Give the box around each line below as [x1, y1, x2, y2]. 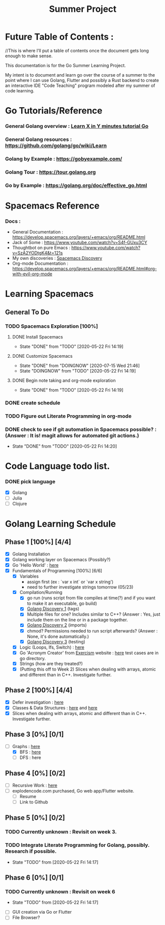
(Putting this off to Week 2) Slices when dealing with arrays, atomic [19, 666, 156, 672]
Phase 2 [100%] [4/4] [5, 686, 73, 695]
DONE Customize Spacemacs [12, 353, 73, 359]
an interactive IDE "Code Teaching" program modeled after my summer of [5, 83, 156, 88]
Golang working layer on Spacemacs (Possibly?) [12, 556, 111, 562]
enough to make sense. [5, 53, 53, 59]
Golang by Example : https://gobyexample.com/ [5, 155, 122, 162]
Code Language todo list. [5, 461, 110, 472]
